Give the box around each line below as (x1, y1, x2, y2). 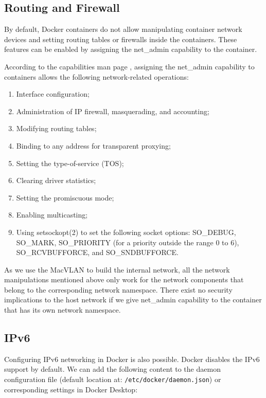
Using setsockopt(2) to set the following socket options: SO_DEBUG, (16, 226, 236, 237)
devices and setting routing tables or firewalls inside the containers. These (4, 33, 237, 44)
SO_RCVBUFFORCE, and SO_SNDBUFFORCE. (16, 247, 179, 258)
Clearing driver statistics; (16, 175, 96, 186)
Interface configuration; (16, 88, 90, 99)
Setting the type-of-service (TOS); (16, 157, 124, 168)
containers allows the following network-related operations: (4, 71, 189, 82)
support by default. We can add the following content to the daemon (4, 364, 221, 374)
